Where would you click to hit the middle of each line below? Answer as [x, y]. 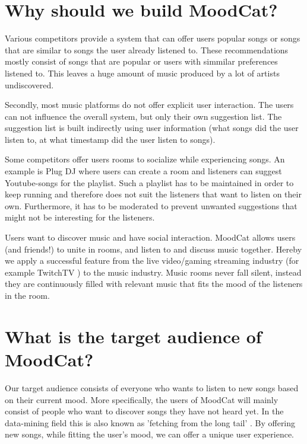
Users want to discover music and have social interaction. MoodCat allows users [150, 237]
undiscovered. [29, 84]
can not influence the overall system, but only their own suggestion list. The [143, 116]
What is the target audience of [133, 336]
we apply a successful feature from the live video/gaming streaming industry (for [152, 261]
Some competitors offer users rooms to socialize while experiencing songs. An [145, 159]
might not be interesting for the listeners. [80, 217]
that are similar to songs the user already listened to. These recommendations [147, 49]
